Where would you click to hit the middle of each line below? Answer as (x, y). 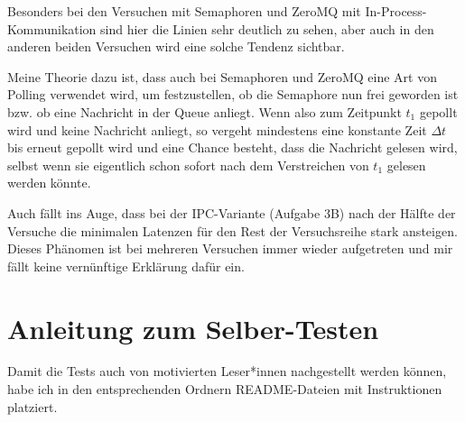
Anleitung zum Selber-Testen (193, 328)
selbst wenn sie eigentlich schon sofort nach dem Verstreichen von (188, 165)
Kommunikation (52, 28)
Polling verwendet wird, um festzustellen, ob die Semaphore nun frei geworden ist (233, 94)
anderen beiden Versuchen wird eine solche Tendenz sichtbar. (176, 46)
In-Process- (396, 11)
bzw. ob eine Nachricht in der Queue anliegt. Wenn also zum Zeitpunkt (205, 111)
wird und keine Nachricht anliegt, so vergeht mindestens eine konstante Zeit (217, 129)
